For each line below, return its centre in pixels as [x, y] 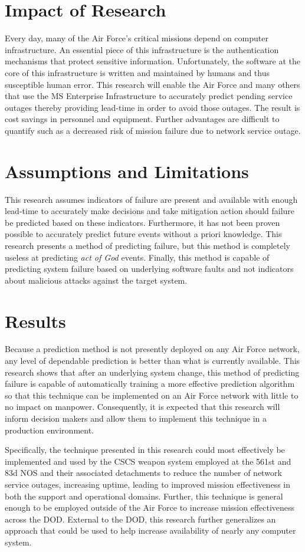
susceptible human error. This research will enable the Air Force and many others [152, 84]
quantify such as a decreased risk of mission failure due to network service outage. [153, 130]
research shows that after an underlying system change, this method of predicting [152, 372]
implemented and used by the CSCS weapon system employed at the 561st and [148, 461]
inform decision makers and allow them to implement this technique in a [136, 418]
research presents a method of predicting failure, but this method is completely [147, 245]
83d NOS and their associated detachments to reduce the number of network [143, 473]
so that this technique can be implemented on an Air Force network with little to [152, 395]
